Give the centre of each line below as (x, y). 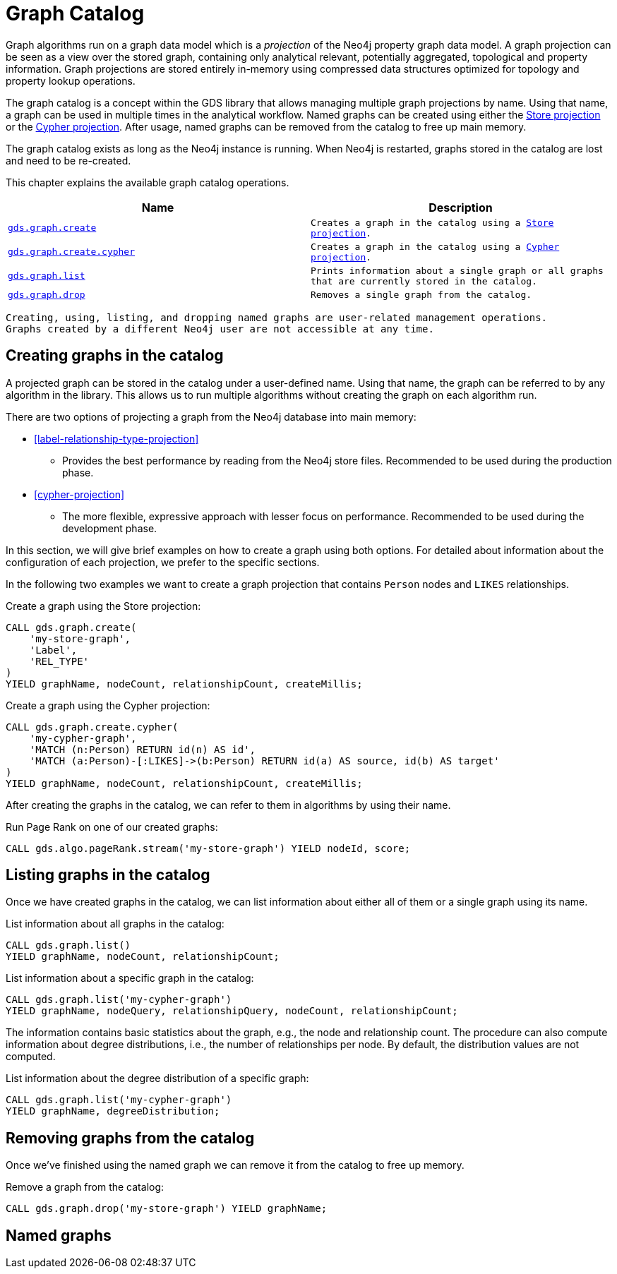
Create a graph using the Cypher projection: (108, 705)
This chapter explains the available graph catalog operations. (148, 182)
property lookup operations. (71, 80)
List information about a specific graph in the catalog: (130, 978)
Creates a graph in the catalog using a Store (432, 222)
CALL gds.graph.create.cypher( (92, 727)
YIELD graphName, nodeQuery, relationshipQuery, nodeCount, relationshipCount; (232, 1011)
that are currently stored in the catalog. (424, 281)
